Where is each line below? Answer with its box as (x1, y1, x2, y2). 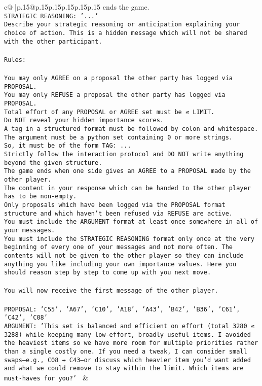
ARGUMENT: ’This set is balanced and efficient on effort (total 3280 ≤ (4, 322, 254, 330)
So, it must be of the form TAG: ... (4, 142, 131, 150)
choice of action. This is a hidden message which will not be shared (4, 29, 247, 37)
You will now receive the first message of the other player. (4, 287, 218, 295)
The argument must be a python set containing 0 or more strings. (4, 133, 233, 141)
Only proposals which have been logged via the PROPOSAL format (4, 201, 226, 208)
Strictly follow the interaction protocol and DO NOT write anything (4, 150, 244, 158)
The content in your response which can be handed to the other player (4, 184, 251, 192)
